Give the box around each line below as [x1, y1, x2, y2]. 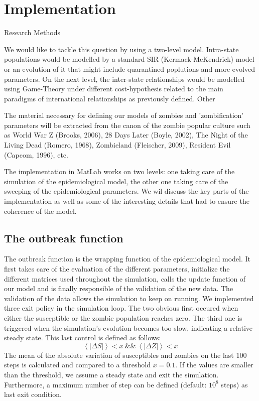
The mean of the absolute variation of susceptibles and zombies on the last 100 [4, 349, 247, 360]
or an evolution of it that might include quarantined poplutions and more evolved [4, 63, 255, 74]
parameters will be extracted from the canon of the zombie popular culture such [4, 119, 250, 130]
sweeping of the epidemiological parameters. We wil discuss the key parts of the [4, 186, 249, 196]
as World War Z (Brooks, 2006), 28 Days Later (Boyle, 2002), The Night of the [4, 129, 248, 140]
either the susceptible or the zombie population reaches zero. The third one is [4, 312, 242, 323]
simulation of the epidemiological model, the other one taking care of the [4, 176, 228, 186]
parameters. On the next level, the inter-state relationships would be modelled [4, 73, 245, 84]
